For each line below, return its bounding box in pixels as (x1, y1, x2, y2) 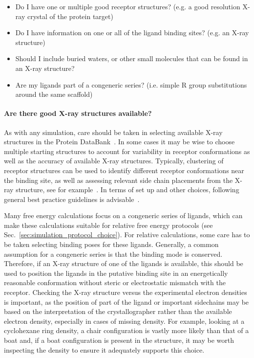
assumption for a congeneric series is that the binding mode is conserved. (4, 248, 223, 259)
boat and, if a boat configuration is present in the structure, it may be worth (4, 335, 234, 345)
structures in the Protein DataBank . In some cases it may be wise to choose (4, 136, 235, 147)
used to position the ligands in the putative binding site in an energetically (4, 268, 228, 278)
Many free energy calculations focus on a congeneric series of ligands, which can (4, 210, 243, 221)
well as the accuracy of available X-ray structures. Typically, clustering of (4, 156, 224, 166)
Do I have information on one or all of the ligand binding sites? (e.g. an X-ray (15, 27, 249, 38)
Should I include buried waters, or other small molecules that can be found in (15, 53, 248, 64)
